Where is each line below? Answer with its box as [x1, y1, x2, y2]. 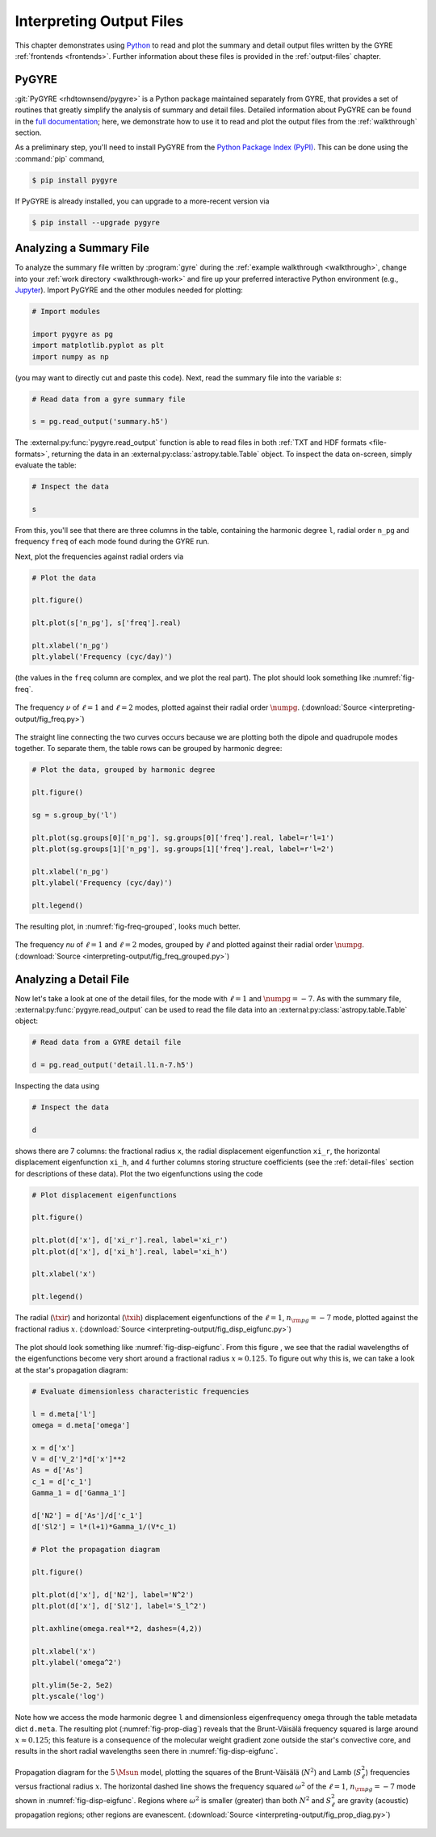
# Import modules [31, 307, 101, 317]
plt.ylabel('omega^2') [31, 1658, 122, 1667]
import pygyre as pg [31, 329, 113, 338]
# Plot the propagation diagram [31, 1545, 161, 1554]
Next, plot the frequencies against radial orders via [15, 552, 184, 561]
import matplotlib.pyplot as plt [31, 341, 165, 350]
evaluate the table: [15, 460, 77, 470]
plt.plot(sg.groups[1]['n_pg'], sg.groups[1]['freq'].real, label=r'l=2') [31, 845, 335, 853]
